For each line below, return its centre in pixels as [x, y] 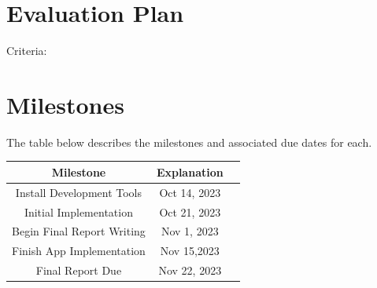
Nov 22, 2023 [190, 270]
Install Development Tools [79, 192]
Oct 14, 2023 [190, 192]
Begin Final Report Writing [79, 231]
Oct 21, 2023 [190, 211]
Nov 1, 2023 [190, 231]
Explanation [190, 171]
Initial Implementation [78, 211]
